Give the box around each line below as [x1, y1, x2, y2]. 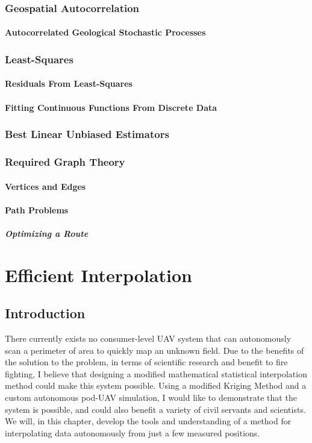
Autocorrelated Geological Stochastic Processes [5, 26, 206, 39]
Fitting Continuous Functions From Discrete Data [5, 101, 217, 113]
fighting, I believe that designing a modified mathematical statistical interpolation [5, 367, 307, 380]
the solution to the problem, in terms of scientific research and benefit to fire [5, 356, 288, 368]
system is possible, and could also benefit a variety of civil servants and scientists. [5, 403, 306, 415]
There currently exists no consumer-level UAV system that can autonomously [5, 332, 292, 345]
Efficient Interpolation [5, 262, 192, 287]
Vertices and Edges [5, 180, 86, 192]
